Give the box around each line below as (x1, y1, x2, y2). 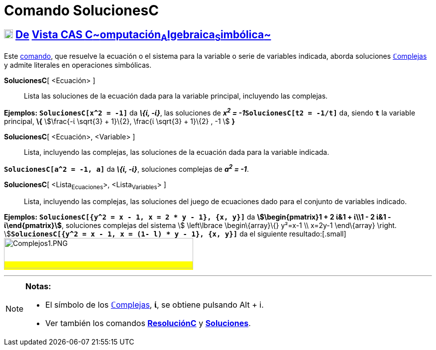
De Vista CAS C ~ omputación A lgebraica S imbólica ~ (15, 28, 271, 43)
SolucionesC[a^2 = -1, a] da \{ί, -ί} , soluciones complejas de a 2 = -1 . (4, 163, 249, 173)
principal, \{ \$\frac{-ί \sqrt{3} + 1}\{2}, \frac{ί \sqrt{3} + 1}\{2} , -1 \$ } (4, 117, 235, 126)
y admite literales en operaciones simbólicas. (4, 61, 152, 70)
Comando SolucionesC (4, 2, 159, 19)
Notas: (25, 281, 51, 292)
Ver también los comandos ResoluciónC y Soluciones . (45, 318, 251, 329)
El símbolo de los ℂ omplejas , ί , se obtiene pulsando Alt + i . (45, 300, 264, 310)
